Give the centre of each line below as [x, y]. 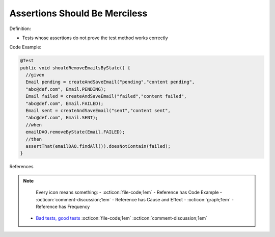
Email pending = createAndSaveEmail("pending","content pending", [110, 82]
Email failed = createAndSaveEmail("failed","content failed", [106, 96]
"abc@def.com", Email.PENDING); [66, 89]
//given [35, 75]
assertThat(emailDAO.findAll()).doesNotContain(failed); [98, 146]
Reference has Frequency [63, 206]
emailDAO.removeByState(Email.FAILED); [75, 132]
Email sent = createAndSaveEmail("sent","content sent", [98, 111]
